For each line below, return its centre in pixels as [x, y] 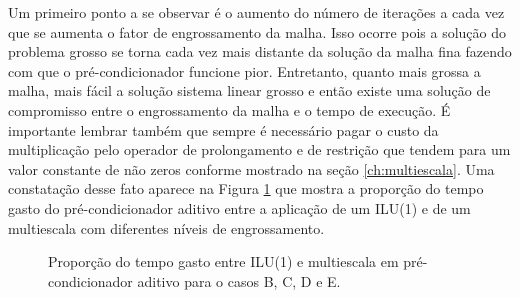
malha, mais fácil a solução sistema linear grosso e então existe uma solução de [249, 90]
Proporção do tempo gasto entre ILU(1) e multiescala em [223, 261]
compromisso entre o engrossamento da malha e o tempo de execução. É [229, 109]
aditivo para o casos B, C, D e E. [239, 280]
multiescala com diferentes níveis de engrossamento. [166, 227]
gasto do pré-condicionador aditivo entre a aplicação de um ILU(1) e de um [239, 207]
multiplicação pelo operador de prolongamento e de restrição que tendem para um [259, 149]
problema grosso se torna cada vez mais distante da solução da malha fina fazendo [260, 51]
